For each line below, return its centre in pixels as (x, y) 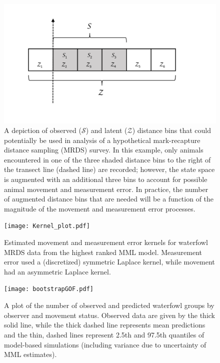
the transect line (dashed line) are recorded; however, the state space (109, 169)
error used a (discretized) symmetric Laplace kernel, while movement (109, 262)
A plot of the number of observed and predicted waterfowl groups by (109, 305)
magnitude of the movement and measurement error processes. (100, 208)
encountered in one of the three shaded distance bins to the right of (107, 159)
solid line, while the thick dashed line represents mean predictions (105, 325)
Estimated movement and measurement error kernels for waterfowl (106, 242)
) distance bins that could (171, 130)
